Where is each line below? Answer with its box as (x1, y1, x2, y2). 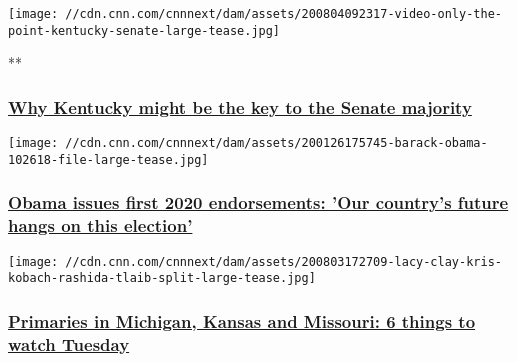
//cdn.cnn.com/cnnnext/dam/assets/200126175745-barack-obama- (65, 136, 488, 151)
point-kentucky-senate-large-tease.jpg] (8, 23, 281, 38)
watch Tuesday (8, 331, 130, 356)
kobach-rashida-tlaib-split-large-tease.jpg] (8, 271, 316, 286)
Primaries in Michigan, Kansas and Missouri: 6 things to (8, 308, 476, 333)
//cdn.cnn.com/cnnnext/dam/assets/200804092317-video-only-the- (65, 7, 502, 21)
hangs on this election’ (8, 213, 193, 238)
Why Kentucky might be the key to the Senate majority (8, 94, 472, 119)
